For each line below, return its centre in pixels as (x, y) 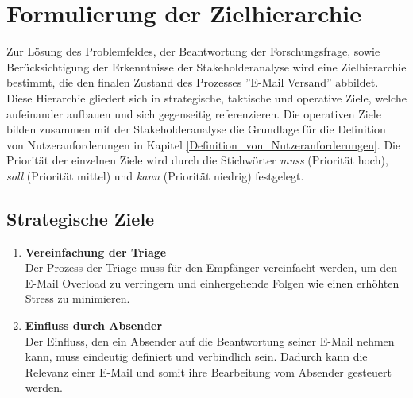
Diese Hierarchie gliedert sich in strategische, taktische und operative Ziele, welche (206, 97)
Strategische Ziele (81, 218)
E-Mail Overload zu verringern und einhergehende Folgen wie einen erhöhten (212, 282)
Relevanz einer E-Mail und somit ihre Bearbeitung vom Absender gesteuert (208, 371)
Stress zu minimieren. (77, 298)
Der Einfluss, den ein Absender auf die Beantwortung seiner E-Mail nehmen (210, 340)
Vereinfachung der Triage (96, 251)
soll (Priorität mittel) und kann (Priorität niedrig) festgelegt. (155, 175)
